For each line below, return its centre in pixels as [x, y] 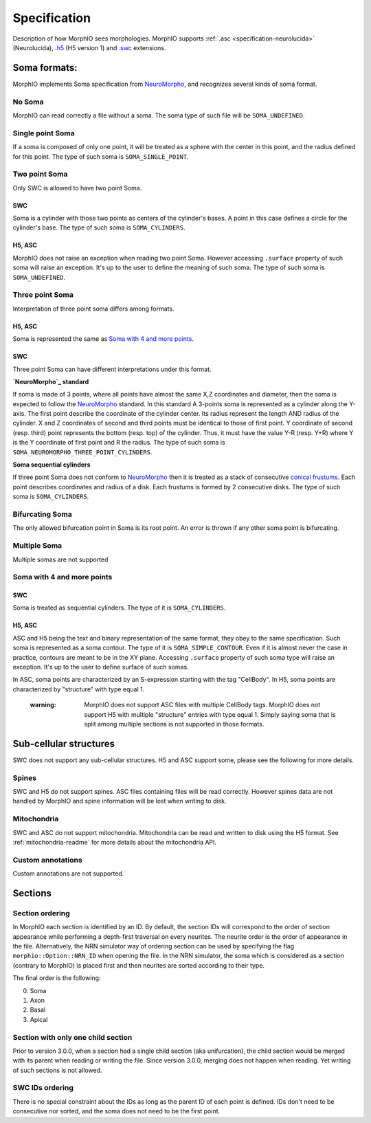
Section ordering [41, 913]
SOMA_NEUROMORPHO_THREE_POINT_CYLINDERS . [82, 452]
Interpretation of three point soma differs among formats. [93, 309]
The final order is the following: [57, 978]
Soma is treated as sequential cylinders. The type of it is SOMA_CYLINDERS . [119, 608]
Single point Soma [44, 133]
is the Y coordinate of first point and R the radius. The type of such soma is [119, 443]
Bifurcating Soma [42, 514]
